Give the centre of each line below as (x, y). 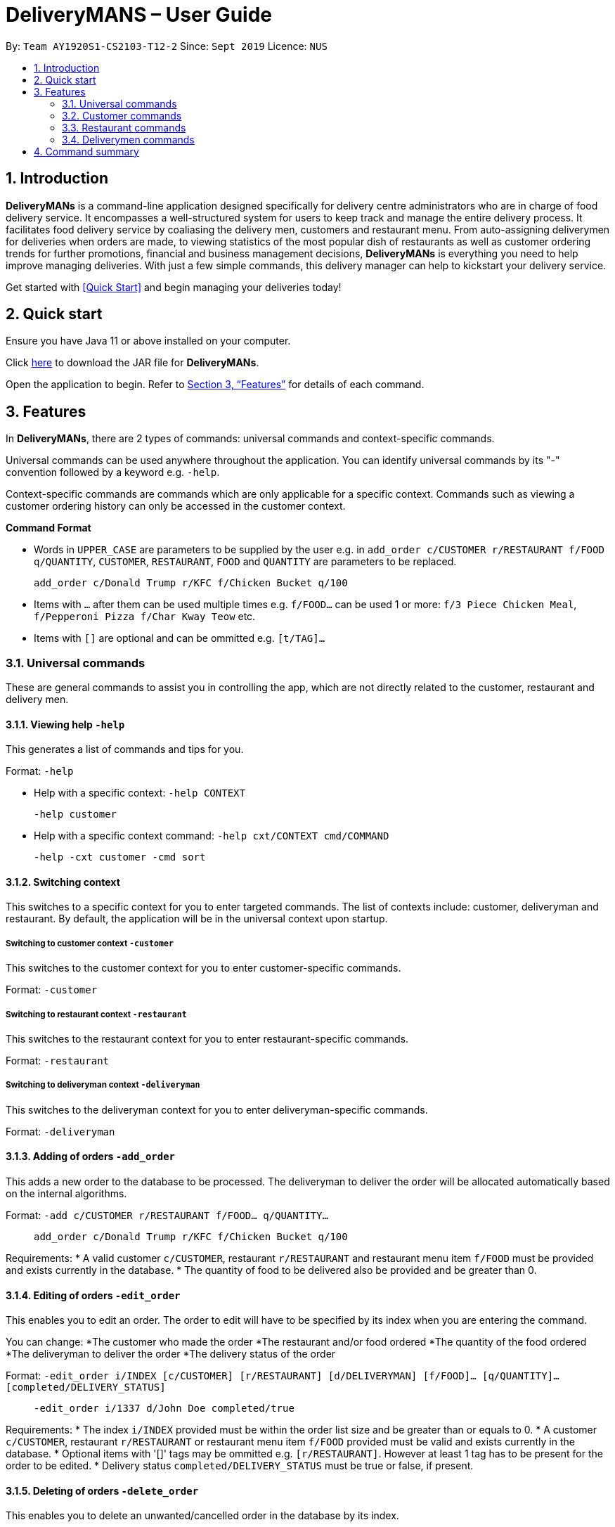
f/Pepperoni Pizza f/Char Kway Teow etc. (145, 617)
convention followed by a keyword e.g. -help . (113, 472)
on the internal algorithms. (66, 1194)
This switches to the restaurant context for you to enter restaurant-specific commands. (207, 1039)
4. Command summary (86, 151)
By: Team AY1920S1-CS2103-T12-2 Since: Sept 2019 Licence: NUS (167, 46)
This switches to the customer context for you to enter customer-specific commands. (203, 968)
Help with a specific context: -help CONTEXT (140, 793)
